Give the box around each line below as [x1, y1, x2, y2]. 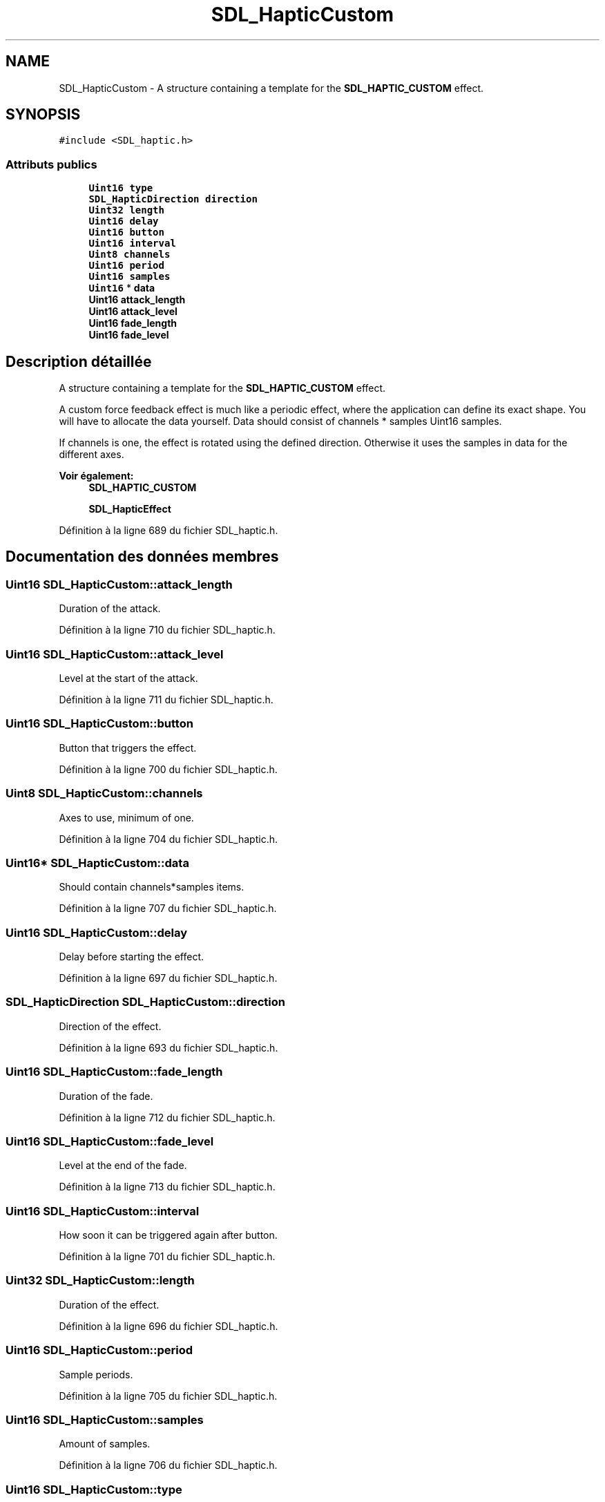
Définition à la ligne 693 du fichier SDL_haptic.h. [59, 1041, 278, 1054]
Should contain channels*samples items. [59, 881, 244, 893]
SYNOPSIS [6, 106, 81, 124]
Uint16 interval [88, 238, 176, 249]
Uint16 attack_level [88, 305, 177, 318]
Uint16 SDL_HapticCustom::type [6, 1482, 182, 1496]
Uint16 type [88, 182, 153, 194]
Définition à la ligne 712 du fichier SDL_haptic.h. [59, 1111, 276, 1123]
